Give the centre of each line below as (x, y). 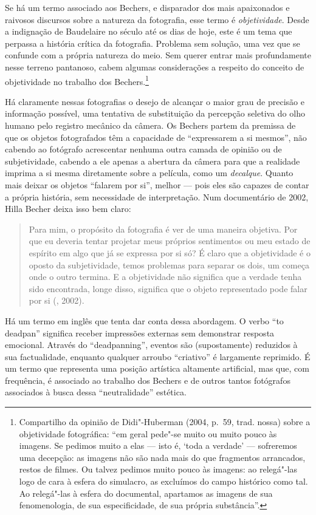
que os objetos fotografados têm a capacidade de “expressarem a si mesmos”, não (156, 137)
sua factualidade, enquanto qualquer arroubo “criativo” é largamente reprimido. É (158, 356)
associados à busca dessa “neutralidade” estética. (96, 392)
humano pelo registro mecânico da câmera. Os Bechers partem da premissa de (150, 125)
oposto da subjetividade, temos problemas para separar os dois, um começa (169, 264)
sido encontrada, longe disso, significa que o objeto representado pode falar (168, 288)
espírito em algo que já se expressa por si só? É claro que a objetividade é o (170, 252)
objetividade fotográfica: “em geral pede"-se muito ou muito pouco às (148, 433)
